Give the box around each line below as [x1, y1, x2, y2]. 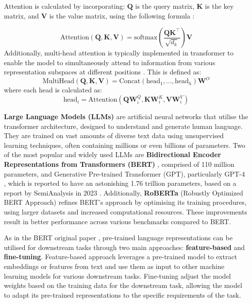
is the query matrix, [135, 1, 195, 11]
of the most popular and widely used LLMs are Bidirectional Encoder [4, 149, 221, 160]
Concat [119, 78, 141, 85]
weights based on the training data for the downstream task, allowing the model [4, 280, 242, 290]
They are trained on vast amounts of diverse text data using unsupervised [4, 130, 224, 141]
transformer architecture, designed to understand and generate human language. [4, 121, 243, 131]
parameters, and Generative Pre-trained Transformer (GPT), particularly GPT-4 [4, 168, 245, 178]
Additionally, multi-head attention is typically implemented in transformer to [4, 48, 234, 58]
